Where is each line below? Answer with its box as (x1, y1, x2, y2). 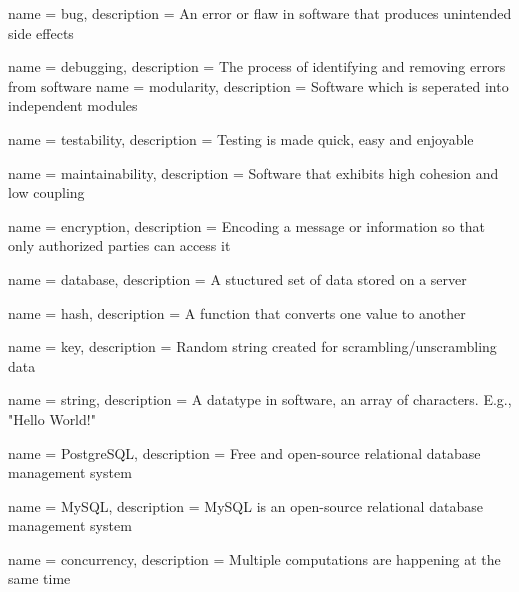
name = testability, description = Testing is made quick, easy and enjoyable (8, 128, 474, 149)
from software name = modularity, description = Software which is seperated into (8, 75, 509, 96)
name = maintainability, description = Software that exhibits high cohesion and (8, 162, 499, 183)
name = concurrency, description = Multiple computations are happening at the (8, 548, 501, 569)
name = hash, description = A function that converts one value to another (8, 302, 466, 323)
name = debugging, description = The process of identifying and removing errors (8, 56, 506, 77)
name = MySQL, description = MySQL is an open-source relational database (8, 495, 483, 516)
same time (8, 568, 71, 589)
